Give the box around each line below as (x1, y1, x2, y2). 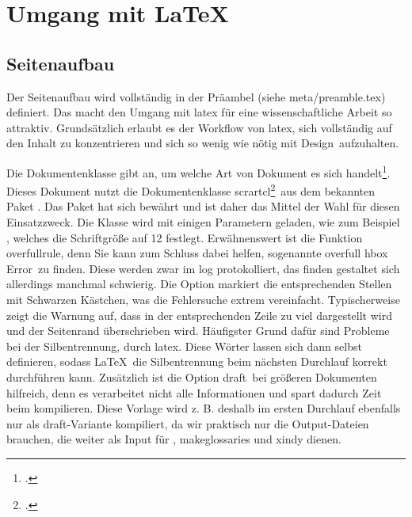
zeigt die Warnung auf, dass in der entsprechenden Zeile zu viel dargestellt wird (6, 306, 393, 323)
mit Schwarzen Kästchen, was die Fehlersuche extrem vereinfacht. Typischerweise (6, 291, 400, 308)
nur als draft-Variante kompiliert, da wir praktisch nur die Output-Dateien (6, 415, 369, 431)
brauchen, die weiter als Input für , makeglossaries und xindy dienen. (6, 431, 341, 447)
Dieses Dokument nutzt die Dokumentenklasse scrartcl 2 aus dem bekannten (6, 181, 376, 199)
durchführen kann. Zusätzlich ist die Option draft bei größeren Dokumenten (6, 368, 377, 385)
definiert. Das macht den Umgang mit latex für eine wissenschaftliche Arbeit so (6, 104, 392, 120)
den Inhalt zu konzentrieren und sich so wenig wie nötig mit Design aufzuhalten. (6, 135, 399, 151)
